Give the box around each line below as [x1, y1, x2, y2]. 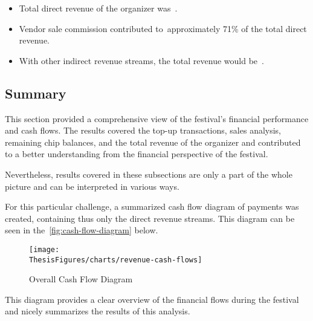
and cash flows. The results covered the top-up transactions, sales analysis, [5, 124, 282, 137]
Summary [5, 83, 66, 102]
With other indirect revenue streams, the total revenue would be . [19, 54, 264, 66]
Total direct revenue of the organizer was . [19, 2, 178, 14]
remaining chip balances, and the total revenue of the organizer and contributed [5, 135, 301, 148]
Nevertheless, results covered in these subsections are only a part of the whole [5, 167, 292, 180]
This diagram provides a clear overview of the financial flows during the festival [5, 293, 299, 305]
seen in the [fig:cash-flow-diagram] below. [5, 224, 158, 236]
